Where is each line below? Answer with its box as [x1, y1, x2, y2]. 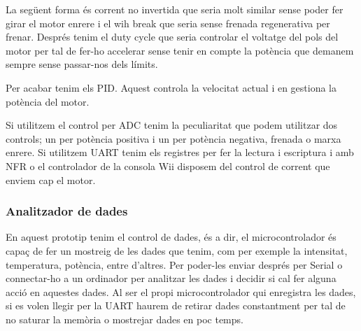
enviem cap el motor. [6, 172, 96, 187]
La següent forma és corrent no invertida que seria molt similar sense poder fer [6, 2, 344, 16]
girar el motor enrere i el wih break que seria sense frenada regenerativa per [6, 15, 330, 30]
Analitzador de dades [6, 202, 128, 220]
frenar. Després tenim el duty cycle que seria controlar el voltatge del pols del [6, 29, 339, 44]
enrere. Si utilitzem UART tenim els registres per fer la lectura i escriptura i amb [6, 145, 354, 160]
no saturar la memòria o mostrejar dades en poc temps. [6, 311, 243, 326]
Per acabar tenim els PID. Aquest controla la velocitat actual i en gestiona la [6, 80, 337, 94]
